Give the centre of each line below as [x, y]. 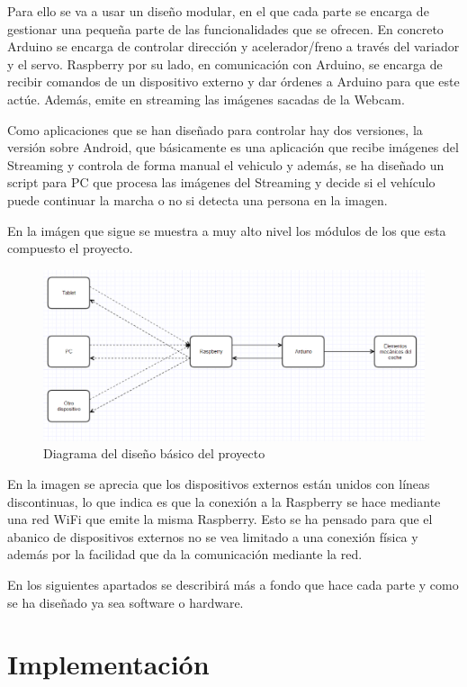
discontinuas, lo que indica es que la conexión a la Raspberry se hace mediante [224, 501]
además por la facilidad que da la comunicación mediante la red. [185, 554]
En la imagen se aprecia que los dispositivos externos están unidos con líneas [219, 483]
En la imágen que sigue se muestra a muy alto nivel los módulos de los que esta [227, 230]
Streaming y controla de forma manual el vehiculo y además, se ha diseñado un [226, 164]
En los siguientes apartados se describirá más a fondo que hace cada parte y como [233, 584]
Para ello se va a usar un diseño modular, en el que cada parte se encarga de [218, 11]
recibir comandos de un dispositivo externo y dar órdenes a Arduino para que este [233, 81]
